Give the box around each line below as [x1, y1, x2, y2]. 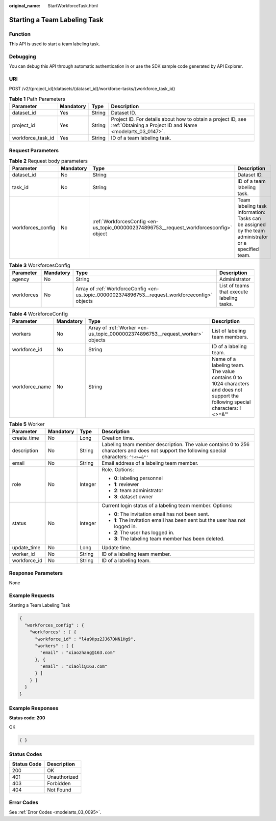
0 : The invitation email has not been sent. [114, 511, 209, 518]
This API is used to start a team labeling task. [9, 41, 100, 47]
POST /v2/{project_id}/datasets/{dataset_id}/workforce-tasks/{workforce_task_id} [9, 86, 176, 92]
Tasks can [237, 215, 261, 222]
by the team [237, 227, 265, 234]
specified [237, 246, 259, 253]
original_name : [9, 3, 41, 8]
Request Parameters [9, 147, 59, 154]
